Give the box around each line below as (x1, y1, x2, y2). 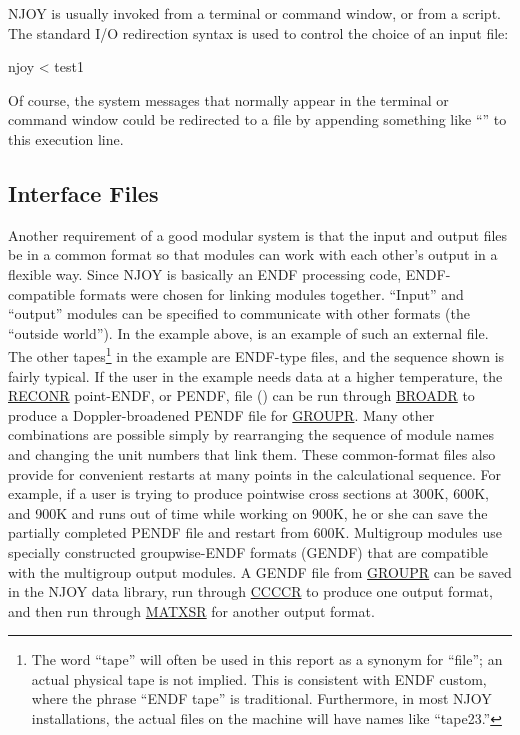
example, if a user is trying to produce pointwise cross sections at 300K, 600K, (8, 483, 489, 504)
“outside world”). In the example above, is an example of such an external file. (8, 322, 489, 343)
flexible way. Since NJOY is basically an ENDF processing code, (8, 263, 402, 284)
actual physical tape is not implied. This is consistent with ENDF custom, (31, 668, 487, 689)
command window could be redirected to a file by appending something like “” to (8, 109, 507, 130)
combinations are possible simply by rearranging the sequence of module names (8, 424, 494, 445)
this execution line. (8, 128, 124, 149)
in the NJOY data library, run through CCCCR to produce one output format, (8, 581, 493, 602)
